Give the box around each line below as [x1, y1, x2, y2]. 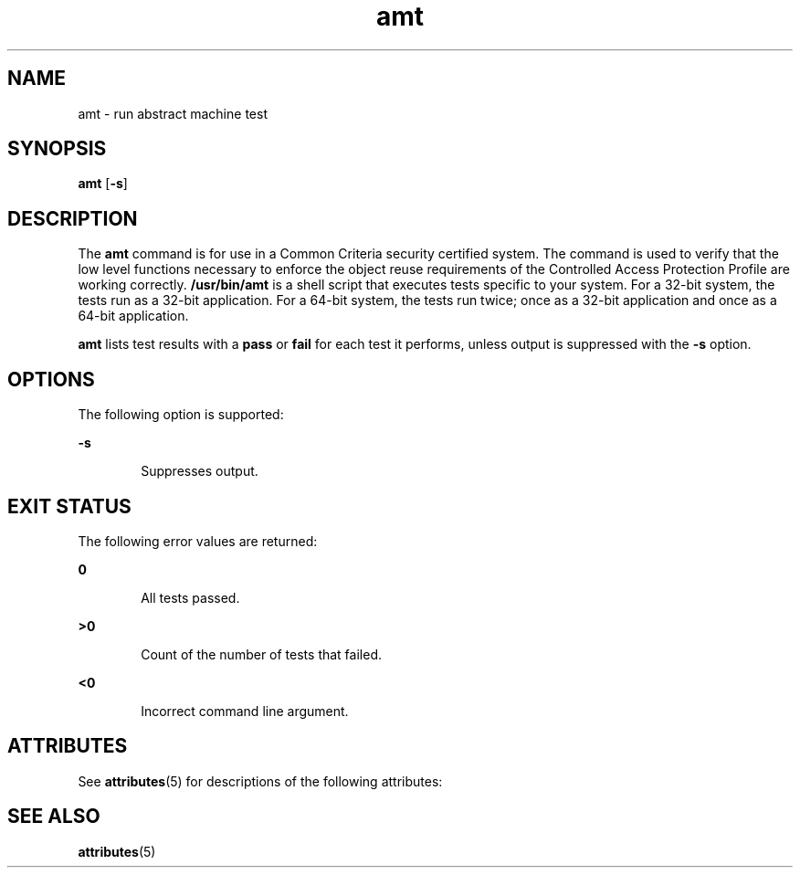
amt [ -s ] [78, 175, 128, 192]
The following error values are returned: [78, 532, 318, 549]
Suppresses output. [141, 463, 258, 480]
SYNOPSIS [7, 137, 107, 161]
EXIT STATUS [7, 494, 132, 518]
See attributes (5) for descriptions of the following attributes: [78, 773, 443, 789]
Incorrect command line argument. [141, 702, 349, 719]
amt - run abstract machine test [78, 105, 268, 121]
